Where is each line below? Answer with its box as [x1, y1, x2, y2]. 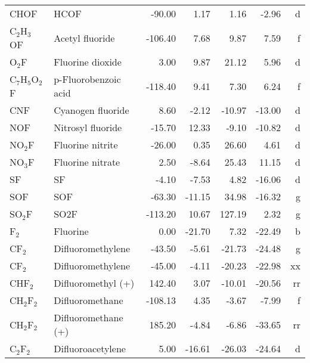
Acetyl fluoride [54, 30, 115, 45]
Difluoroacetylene [54, 342, 126, 355]
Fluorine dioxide [54, 55, 122, 69]
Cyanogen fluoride [54, 103, 129, 117]
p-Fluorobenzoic [54, 72, 121, 86]
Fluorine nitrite [54, 138, 118, 151]
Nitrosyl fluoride [54, 120, 122, 134]
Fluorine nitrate [54, 155, 120, 169]
